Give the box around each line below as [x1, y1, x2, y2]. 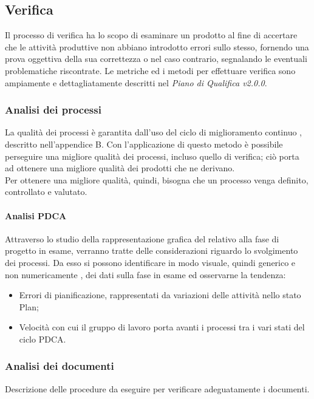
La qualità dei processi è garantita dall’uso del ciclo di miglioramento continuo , [5, 126, 302, 138]
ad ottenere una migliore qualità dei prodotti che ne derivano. [5, 162, 235, 174]
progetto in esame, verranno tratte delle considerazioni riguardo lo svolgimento [5, 244, 298, 257]
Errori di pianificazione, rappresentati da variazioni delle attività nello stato [19, 288, 301, 301]
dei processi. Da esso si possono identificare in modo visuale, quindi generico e [5, 256, 296, 268]
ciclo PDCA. [19, 332, 66, 345]
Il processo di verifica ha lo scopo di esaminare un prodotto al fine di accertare [5, 29, 298, 41]
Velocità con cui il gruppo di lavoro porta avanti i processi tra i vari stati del [19, 321, 305, 333]
